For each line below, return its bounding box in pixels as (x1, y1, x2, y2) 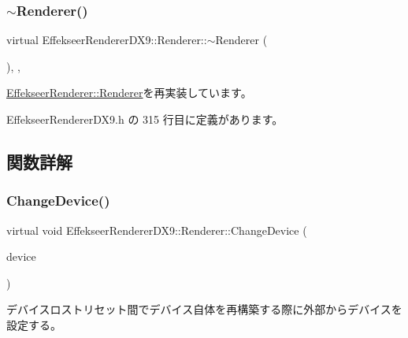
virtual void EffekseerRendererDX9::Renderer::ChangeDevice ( (6, 221, 307, 238)
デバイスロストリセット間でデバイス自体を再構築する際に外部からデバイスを (6, 301, 402, 318)
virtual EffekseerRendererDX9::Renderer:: (6, 32, 207, 48)
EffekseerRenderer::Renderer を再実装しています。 (6, 84, 252, 101)
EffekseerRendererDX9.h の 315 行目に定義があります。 (6, 111, 284, 127)
